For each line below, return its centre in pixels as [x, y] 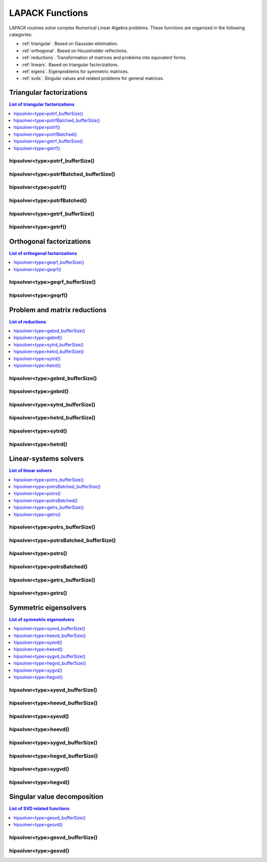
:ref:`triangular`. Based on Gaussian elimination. [70, 44]
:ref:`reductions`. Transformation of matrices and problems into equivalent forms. [104, 57]
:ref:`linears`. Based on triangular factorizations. [70, 64]
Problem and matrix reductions [58, 310]
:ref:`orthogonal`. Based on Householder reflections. [75, 51]
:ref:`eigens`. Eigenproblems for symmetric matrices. [75, 71]
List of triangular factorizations [42, 105]
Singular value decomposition [56, 797]
